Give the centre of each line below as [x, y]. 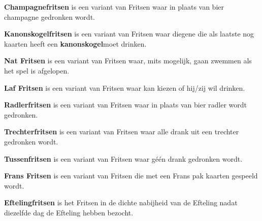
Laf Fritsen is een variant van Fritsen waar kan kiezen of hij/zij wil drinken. [125, 87]
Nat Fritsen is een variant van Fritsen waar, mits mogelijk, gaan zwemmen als [128, 61]
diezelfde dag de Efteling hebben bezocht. [69, 212]
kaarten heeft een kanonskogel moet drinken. [75, 43]
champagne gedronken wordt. [50, 16]
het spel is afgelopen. [37, 70]
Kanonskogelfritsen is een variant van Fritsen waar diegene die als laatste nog [129, 34]
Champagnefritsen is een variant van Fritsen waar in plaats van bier [114, 7]
